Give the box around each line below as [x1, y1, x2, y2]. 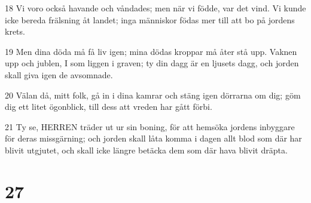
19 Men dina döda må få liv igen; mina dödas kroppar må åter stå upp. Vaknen [5, 45, 297, 57]
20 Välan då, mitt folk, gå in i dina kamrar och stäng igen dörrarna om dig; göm [5, 88, 301, 101]
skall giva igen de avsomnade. [5, 68, 113, 81]
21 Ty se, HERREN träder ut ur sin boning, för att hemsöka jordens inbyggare [5, 120, 295, 133]
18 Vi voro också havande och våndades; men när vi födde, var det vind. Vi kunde [5, 2, 306, 14]
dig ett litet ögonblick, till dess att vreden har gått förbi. [5, 100, 212, 113]
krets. [5, 25, 25, 38]
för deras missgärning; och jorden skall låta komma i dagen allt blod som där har [5, 132, 302, 144]
